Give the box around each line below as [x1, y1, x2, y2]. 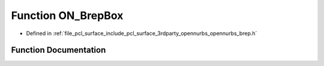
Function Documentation [11, 45, 106, 55]
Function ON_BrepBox [11, 9, 124, 22]
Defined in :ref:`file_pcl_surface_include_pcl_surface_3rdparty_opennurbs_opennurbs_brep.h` [26, 30, 257, 37]
